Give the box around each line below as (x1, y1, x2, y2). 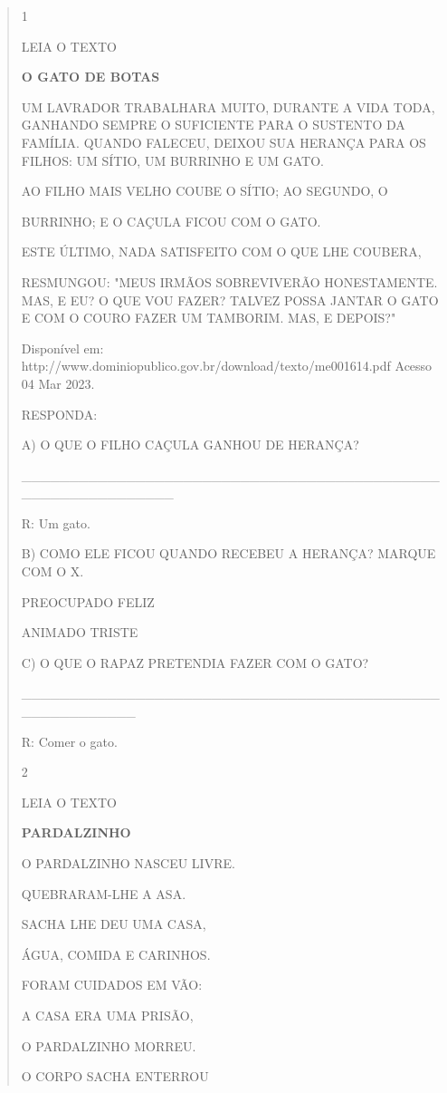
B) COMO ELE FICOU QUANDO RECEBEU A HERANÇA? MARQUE (21, 544, 436, 563)
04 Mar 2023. (21, 373, 95, 392)
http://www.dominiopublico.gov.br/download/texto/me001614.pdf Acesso (21, 356, 433, 375)
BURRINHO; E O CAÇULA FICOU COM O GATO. (21, 211, 321, 230)
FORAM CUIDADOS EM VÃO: (21, 975, 203, 994)
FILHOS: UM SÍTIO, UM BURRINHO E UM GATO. (21, 150, 324, 169)
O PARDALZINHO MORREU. (21, 1036, 196, 1055)
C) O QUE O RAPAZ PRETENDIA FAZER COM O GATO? (21, 653, 369, 672)
